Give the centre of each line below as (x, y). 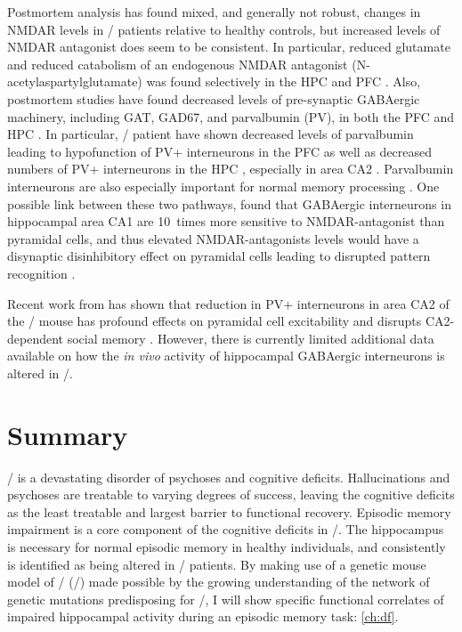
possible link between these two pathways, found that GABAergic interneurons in (229, 203)
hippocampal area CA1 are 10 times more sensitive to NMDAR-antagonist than (226, 221)
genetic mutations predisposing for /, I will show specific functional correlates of (226, 599)
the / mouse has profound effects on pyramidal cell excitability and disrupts (215, 321)
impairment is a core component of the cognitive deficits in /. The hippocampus (226, 529)
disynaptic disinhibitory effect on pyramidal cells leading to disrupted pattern (219, 256)
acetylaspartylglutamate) (75, 81)
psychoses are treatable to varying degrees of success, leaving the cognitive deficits (231, 494)
